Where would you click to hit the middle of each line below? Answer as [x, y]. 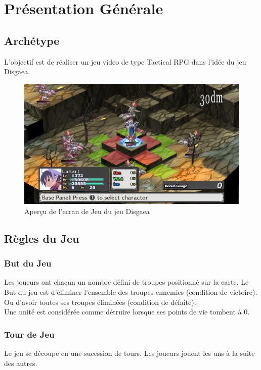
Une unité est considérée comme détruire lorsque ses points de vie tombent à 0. [127, 312]
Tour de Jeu [29, 334]
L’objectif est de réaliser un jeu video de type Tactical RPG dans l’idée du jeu [125, 61]
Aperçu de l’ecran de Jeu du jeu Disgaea [87, 211]
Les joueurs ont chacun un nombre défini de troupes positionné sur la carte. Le [126, 282]
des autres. [21, 363]
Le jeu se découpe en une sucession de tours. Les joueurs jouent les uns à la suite [129, 353]
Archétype [32, 40]
